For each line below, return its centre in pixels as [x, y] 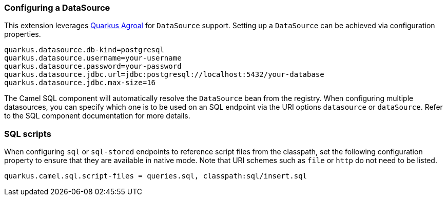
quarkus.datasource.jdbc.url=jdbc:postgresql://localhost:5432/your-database [164, 75]
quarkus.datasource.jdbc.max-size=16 [80, 83]
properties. [23, 34]
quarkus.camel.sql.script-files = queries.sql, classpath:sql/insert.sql [156, 176]
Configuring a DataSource [57, 8]
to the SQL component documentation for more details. [97, 116]
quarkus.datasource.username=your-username [93, 58]
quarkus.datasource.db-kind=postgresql [84, 50]
